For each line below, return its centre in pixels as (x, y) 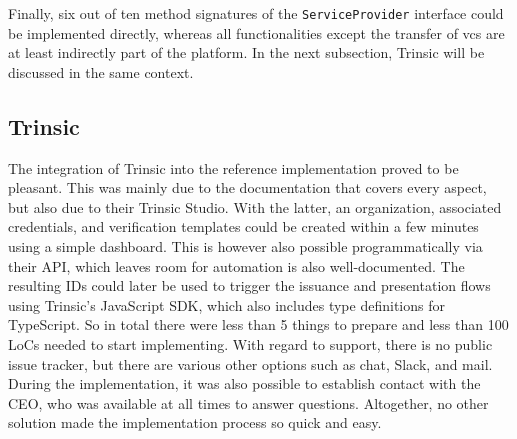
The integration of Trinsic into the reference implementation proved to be (233, 167)
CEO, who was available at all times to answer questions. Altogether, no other (248, 402)
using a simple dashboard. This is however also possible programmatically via (245, 246)
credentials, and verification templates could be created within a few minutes (243, 226)
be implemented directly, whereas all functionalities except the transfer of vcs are (256, 32)
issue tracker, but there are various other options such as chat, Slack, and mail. (250, 363)
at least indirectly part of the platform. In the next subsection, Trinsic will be (246, 52)
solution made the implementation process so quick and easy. (195, 422)
